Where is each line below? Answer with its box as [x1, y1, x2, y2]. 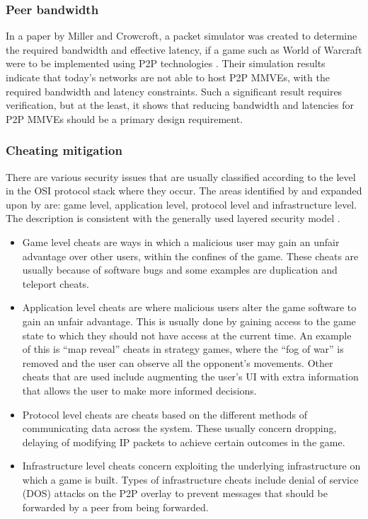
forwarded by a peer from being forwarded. [22, 500, 209, 515]
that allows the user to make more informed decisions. [22, 383, 257, 397]
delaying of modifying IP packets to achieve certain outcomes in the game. [22, 434, 345, 449]
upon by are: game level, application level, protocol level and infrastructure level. [6, 197, 357, 211]
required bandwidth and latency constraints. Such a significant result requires [6, 83, 343, 98]
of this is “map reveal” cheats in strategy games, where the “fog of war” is [22, 342, 344, 356]
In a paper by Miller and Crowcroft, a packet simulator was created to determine [6, 28, 357, 43]
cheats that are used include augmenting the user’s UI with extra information [22, 369, 359, 384]
